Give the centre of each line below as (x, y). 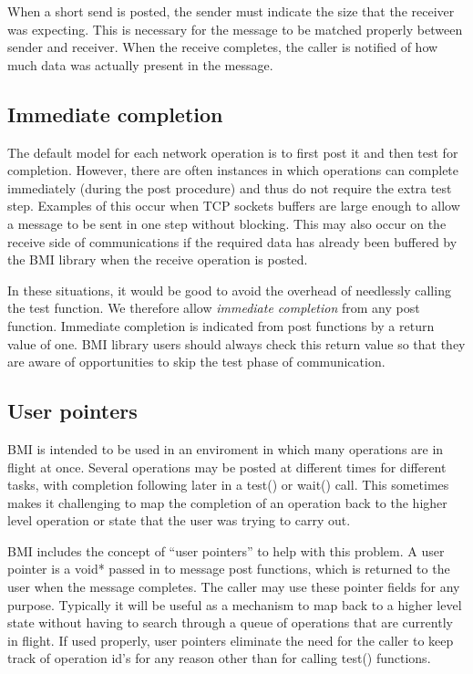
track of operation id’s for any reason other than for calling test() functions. (219, 658)
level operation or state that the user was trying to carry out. (179, 520)
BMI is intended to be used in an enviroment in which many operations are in (226, 448)
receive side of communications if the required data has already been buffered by (232, 241)
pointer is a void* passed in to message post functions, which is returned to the (229, 569)
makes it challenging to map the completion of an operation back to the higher (227, 502)
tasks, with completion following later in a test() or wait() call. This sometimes (228, 485)
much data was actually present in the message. (140, 64)
